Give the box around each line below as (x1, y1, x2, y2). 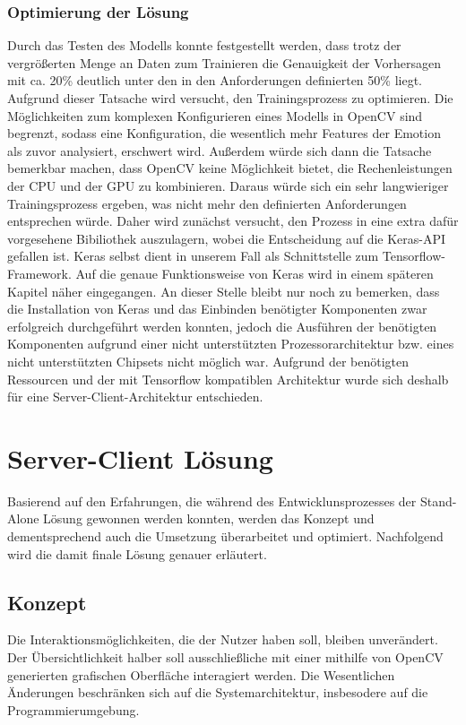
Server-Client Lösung (7, 439, 273, 476)
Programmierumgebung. (7, 700, 140, 719)
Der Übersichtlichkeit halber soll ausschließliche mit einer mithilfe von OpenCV (7, 647, 444, 666)
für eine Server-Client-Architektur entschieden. (7, 387, 263, 406)
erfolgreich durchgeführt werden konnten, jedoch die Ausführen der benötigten (7, 316, 437, 335)
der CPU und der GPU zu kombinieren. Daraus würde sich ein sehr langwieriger (7, 176, 449, 194)
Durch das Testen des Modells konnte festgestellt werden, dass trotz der (7, 36, 401, 55)
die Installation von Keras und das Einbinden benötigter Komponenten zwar (7, 299, 427, 318)
